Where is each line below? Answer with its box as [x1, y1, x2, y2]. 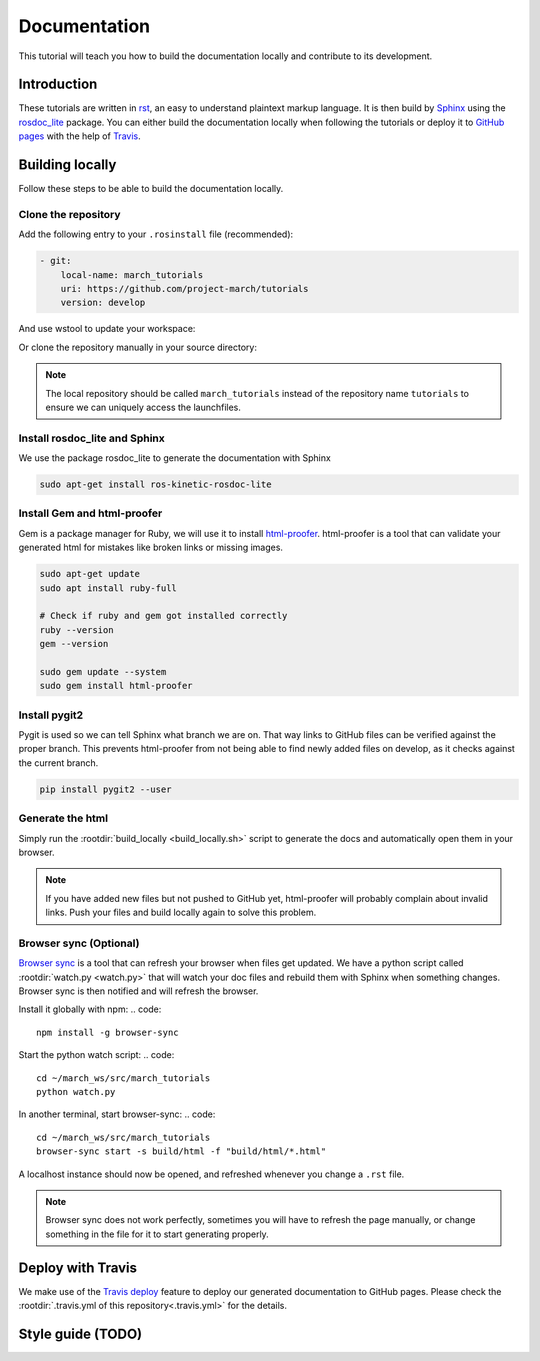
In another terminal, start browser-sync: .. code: [18, 1108, 216, 1120]
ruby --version [39, 624, 114, 635]
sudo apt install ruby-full [39, 582, 177, 594]
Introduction [18, 76, 98, 93]
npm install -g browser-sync [36, 1026, 179, 1038]
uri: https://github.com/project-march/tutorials [60, 283, 309, 295]
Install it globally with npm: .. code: [18, 1003, 162, 1015]
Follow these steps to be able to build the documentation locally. [18, 183, 284, 195]
